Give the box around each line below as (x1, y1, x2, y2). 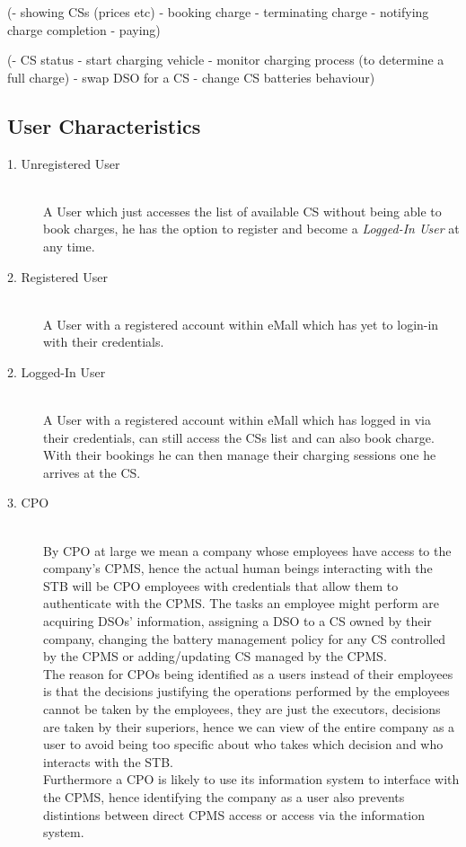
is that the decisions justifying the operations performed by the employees (43, 682, 450, 701)
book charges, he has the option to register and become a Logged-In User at (43, 219, 460, 238)
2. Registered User (7, 267, 109, 286)
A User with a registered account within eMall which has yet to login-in (43, 314, 439, 333)
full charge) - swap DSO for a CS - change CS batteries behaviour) (7, 67, 375, 86)
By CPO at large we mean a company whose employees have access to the (43, 541, 452, 560)
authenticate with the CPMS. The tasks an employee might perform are (43, 594, 440, 613)
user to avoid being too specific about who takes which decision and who (43, 735, 444, 754)
